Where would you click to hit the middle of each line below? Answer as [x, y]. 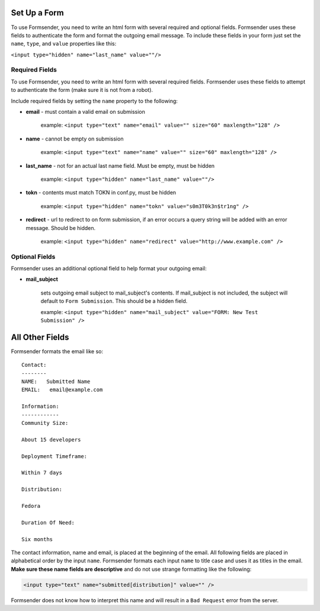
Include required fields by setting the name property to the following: [94, 101]
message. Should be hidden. [61, 228]
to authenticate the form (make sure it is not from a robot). [82, 90]
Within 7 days [42, 473]
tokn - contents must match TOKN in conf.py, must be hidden [101, 193]
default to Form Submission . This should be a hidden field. [114, 301]
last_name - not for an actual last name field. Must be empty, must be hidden [120, 165]
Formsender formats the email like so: [57, 351]
